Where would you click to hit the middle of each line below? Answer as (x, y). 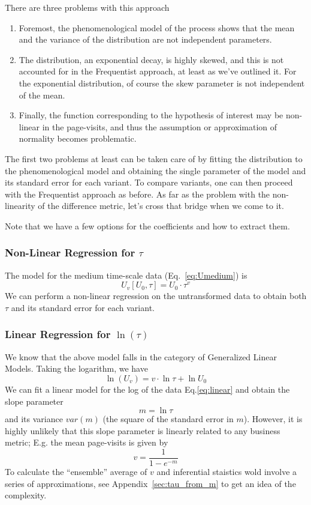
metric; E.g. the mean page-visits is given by (87, 442)
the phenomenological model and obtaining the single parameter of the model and (155, 170)
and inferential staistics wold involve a (227, 471)
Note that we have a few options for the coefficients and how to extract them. (147, 225)
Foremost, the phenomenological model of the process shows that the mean (157, 27)
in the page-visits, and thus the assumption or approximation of (160, 126)
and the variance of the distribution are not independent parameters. (145, 39)
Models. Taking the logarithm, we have (76, 368)
